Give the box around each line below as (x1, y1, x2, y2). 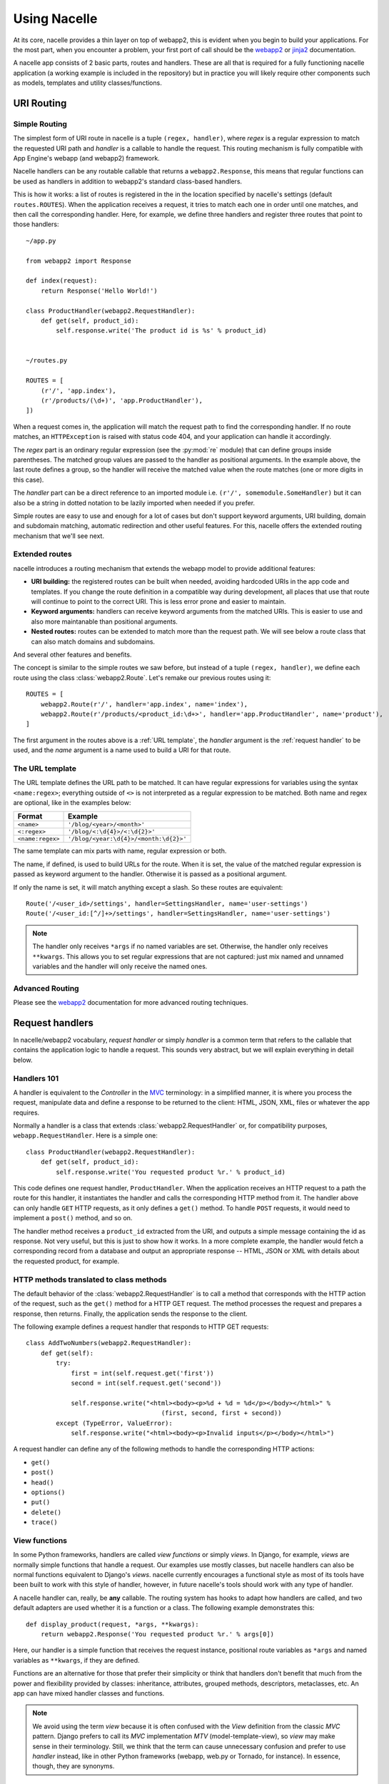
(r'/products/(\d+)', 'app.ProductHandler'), (40, 397, 203, 405)
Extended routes (13, 549, 72, 559)
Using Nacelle (13, 11, 98, 26)
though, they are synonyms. (32, 1762, 115, 1770)
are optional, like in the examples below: (13, 799, 131, 807)
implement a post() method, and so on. (13, 1214, 133, 1222)
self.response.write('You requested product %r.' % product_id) (56, 1167, 286, 1176)
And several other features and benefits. (13, 650, 132, 659)
